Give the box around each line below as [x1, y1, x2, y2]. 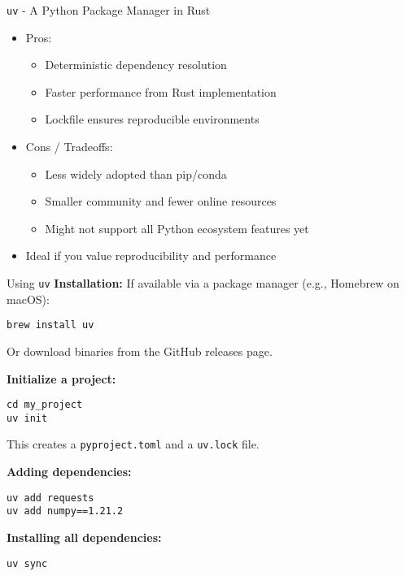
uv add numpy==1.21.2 [7, 505, 124, 518]
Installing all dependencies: [7, 528, 162, 545]
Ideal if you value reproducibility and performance [25, 247, 277, 264]
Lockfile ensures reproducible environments [45, 110, 260, 128]
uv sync [7, 557, 48, 570]
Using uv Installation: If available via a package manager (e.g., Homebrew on [7, 275, 399, 291]
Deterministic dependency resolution [45, 56, 227, 73]
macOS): [7, 290, 50, 307]
